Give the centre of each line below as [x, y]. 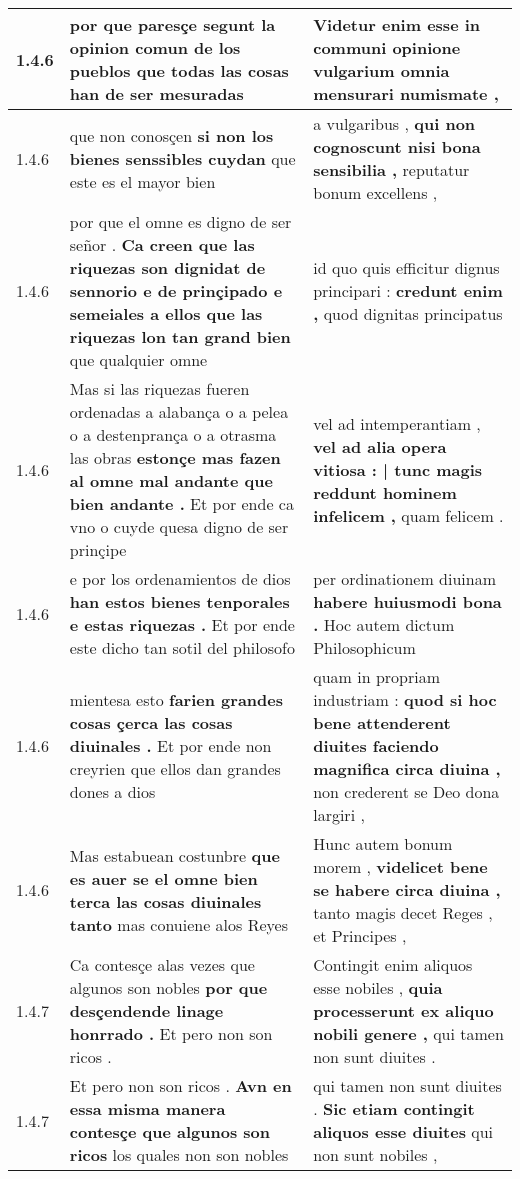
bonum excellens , [375, 192]
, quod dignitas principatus [408, 313]
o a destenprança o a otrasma [173, 434]
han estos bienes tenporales [179, 601]
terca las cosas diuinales [165, 901]
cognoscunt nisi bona [397, 146]
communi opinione [387, 47]
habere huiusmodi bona [407, 601]
